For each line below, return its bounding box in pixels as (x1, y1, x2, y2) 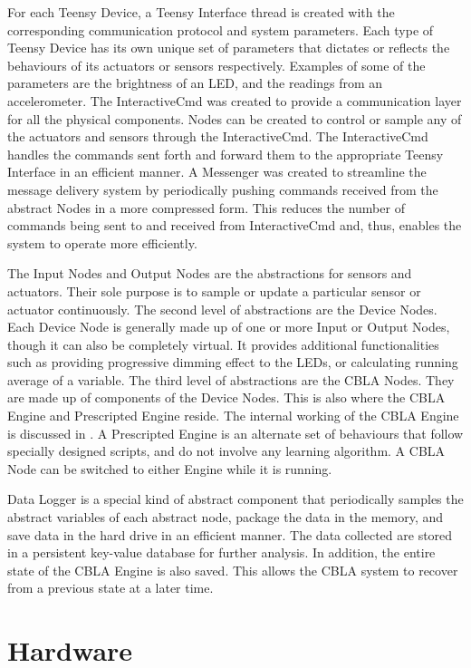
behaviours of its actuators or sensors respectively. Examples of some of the (7, 55, 426, 74)
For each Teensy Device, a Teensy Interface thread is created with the (7, 3, 395, 21)
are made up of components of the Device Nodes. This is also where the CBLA (7, 388, 446, 407)
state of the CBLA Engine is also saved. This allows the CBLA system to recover (7, 560, 458, 579)
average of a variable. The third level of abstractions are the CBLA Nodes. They (7, 370, 455, 389)
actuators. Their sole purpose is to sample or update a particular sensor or (7, 281, 421, 300)
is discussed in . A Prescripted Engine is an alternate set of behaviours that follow (7, 423, 464, 442)
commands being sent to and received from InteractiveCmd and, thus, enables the (7, 216, 462, 235)
